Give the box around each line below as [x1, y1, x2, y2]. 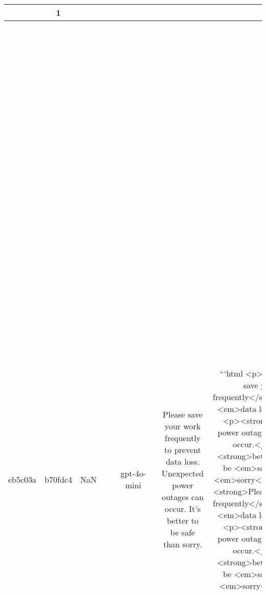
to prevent [164, 444, 201, 455]
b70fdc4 [45, 473, 72, 485]
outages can [162, 491, 204, 503]
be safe [170, 526, 195, 538]
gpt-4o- [120, 467, 146, 479]
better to [167, 514, 199, 526]
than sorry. [163, 538, 203, 550]
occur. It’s [164, 503, 201, 514]
